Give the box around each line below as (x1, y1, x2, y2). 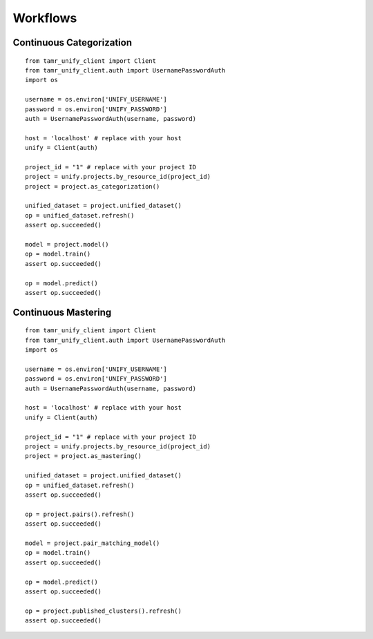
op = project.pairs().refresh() (25, 510, 135, 518)
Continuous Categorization (12, 37, 133, 48)
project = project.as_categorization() (25, 182, 160, 190)
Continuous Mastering (12, 306, 112, 318)
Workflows (12, 10, 77, 26)
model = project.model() (25, 240, 109, 248)
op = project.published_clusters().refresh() (25, 607, 182, 615)
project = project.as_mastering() (25, 452, 142, 460)
